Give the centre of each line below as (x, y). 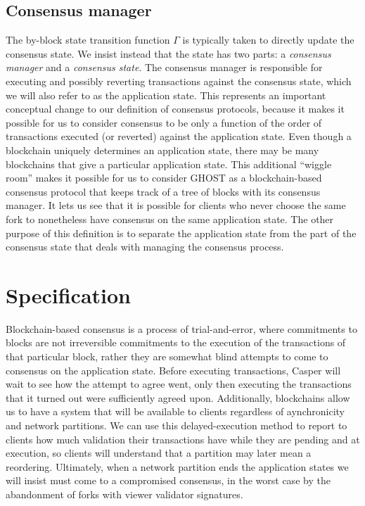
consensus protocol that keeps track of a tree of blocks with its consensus (163, 191)
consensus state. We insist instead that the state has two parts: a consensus (168, 53)
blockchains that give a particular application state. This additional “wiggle (169, 164)
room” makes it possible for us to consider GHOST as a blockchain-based (164, 178)
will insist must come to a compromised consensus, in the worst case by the (168, 480)
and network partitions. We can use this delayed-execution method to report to (177, 425)
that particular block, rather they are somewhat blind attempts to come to (167, 356)
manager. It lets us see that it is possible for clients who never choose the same (176, 205)
